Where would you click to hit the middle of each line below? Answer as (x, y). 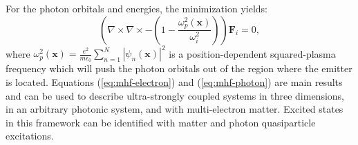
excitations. (30, 136)
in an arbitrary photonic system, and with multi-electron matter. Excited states (175, 109)
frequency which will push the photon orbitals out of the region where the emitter (179, 68)
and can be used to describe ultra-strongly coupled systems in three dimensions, (175, 95)
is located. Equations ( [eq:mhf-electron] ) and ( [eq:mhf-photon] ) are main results (174, 81)
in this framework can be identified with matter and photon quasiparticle (161, 122)
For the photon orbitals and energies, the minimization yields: (136, 8)
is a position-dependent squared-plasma (252, 53)
